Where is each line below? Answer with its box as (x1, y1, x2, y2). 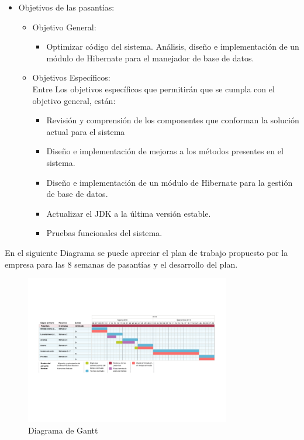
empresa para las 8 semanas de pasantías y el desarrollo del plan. (5, 258, 238, 270)
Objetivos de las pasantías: (18, 1, 115, 13)
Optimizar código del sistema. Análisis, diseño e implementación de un (46, 40, 299, 53)
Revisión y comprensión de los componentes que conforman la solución (46, 114, 299, 126)
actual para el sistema (46, 125, 125, 137)
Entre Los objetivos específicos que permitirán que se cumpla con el (32, 82, 275, 95)
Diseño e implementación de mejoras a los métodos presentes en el (46, 145, 284, 157)
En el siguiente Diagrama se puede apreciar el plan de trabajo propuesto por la (5, 246, 288, 258)
